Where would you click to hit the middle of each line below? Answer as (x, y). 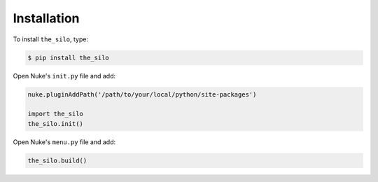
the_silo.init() (56, 124)
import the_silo (56, 114)
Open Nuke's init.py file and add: (64, 76)
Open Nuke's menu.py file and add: (64, 142)
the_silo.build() (57, 160)
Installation (46, 18)
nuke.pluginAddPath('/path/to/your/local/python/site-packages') (142, 94)
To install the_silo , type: (51, 39)
